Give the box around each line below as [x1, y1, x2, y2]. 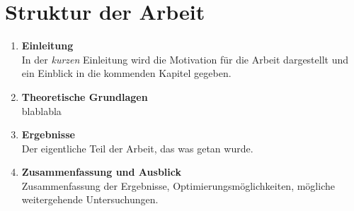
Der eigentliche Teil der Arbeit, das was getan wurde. [21, 140, 253, 155]
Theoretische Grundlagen [21, 89, 148, 104]
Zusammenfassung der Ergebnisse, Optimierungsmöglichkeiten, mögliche [21, 178, 335, 193]
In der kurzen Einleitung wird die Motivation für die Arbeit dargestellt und [21, 52, 349, 66]
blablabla [21, 103, 62, 118]
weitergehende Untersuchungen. [21, 192, 159, 207]
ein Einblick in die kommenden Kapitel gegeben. [21, 66, 232, 80]
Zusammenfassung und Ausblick [21, 164, 181, 179]
